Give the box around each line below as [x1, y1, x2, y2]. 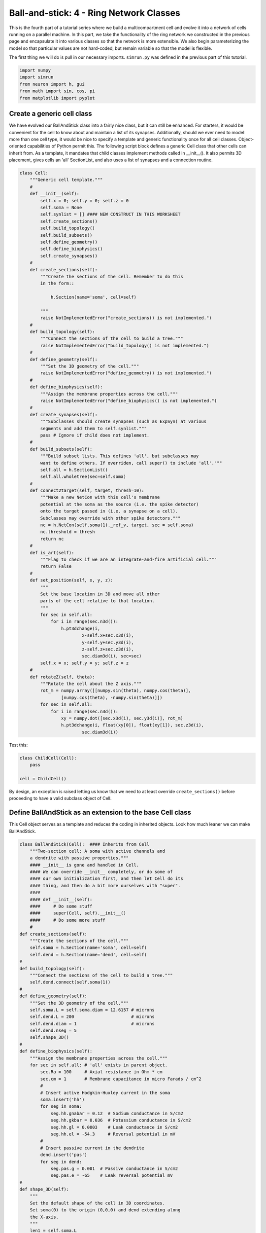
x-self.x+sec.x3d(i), [81, 633, 134, 638]
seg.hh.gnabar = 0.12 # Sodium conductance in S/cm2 [50, 1110, 183, 1116]
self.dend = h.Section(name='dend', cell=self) [30, 952, 147, 957]
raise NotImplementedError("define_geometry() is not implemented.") [40, 370, 212, 376]
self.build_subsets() [40, 232, 93, 238]
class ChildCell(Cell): [19, 755, 77, 761]
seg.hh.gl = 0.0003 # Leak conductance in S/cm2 [50, 1124, 178, 1130]
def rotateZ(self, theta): [30, 674, 96, 680]
